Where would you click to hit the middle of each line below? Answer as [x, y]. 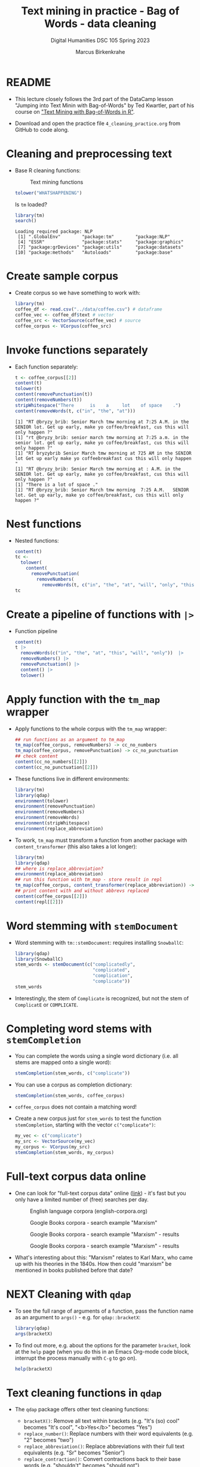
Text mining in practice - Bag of [100, 11]
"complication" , [113, 976]
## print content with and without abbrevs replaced [82, 891]
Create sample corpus [62, 276]
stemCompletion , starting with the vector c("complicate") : [85, 1125]
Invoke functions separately [77, 350]
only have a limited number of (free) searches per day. [82, 1199]
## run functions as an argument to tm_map [70, 739]
